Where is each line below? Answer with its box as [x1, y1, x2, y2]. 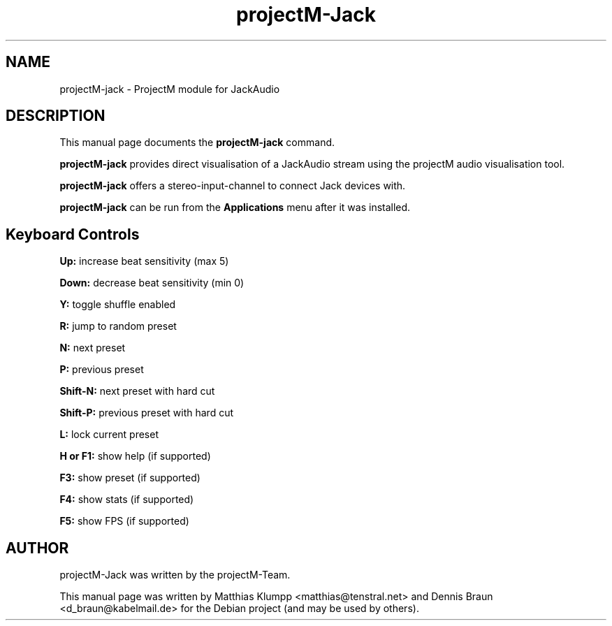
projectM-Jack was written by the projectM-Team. [59, 569, 291, 581]
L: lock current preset [59, 428, 159, 441]
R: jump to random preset [59, 320, 177, 333]
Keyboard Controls [6, 225, 140, 243]
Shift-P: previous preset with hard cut [59, 407, 234, 419]
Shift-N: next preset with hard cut [59, 385, 215, 398]
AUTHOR [6, 539, 69, 557]
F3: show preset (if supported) [59, 472, 201, 484]
